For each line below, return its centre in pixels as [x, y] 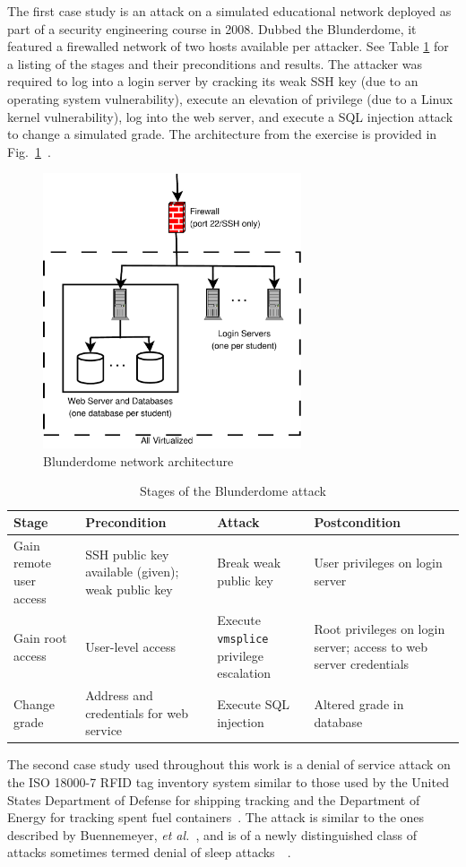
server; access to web [371, 646]
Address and [119, 695]
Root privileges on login [380, 629]
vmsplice [243, 640]
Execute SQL [254, 703]
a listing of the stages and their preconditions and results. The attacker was [215, 63]
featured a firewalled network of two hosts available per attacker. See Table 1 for [228, 46]
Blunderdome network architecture [138, 460]
